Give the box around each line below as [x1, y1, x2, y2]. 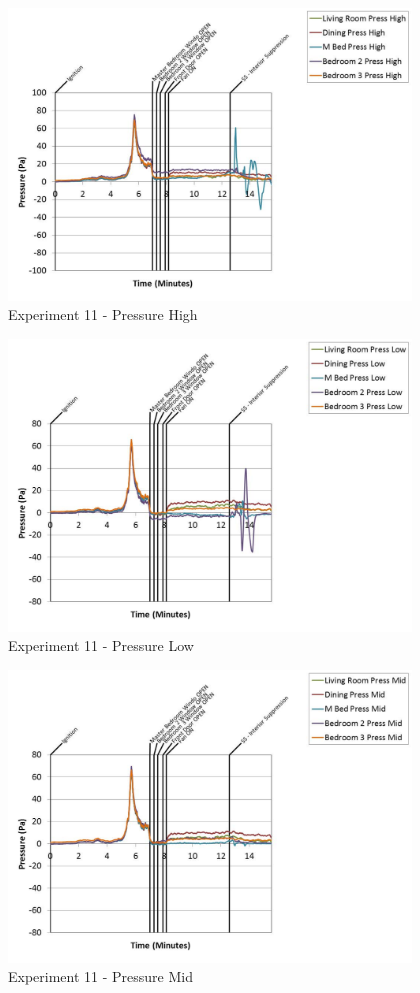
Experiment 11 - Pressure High [8, 304, 198, 325]
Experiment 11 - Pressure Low [8, 635, 194, 656]
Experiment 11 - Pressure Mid [8, 966, 193, 987]
